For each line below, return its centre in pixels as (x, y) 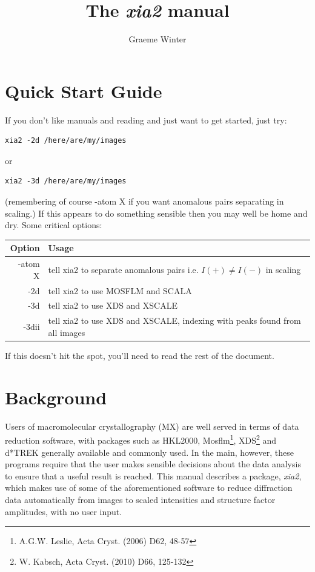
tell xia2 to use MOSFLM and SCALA (120, 290)
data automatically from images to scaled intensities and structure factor (140, 499)
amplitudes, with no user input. (64, 511)
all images (67, 332)
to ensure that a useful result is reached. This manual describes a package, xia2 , (153, 475)
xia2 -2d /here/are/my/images (66, 141)
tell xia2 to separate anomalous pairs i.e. (123, 269)
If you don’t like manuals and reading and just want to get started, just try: (146, 120)
